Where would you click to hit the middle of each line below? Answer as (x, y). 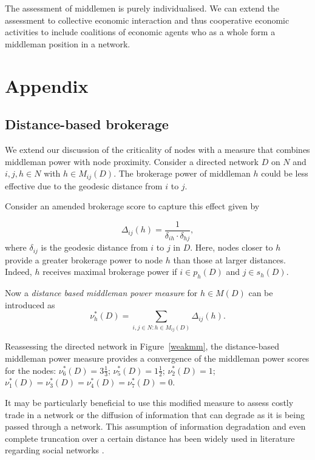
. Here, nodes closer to (232, 247)
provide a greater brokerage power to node (84, 259)
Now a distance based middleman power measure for (101, 293)
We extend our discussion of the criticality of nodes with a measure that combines (157, 149)
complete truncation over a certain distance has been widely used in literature (150, 438)
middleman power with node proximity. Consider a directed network (132, 161)
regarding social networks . (55, 450)
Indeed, (19, 272)
